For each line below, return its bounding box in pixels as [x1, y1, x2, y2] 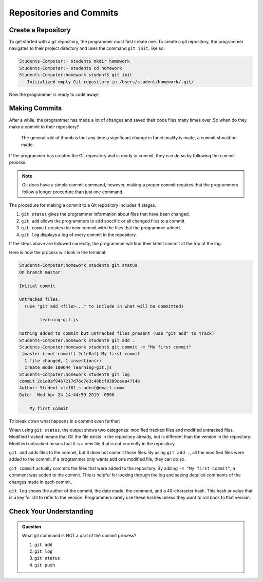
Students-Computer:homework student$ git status [19, 263, 138, 268]
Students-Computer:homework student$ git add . [19, 337, 135, 343]
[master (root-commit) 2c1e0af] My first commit [22, 351, 140, 357]
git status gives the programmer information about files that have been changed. [21, 211, 190, 217]
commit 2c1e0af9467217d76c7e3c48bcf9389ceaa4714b [19, 378, 140, 384]
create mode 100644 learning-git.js [24, 365, 112, 370]
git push [34, 562, 56, 568]
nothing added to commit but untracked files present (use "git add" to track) [19, 331, 215, 336]
